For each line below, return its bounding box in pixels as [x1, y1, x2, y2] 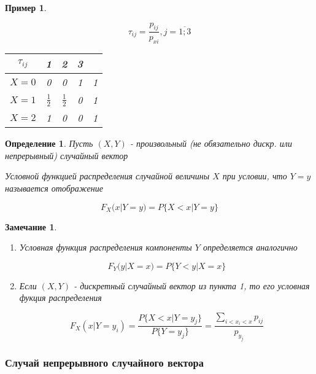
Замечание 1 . [5, 220, 57, 233]
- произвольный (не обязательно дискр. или [129, 137, 292, 150]
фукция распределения [19, 291, 102, 304]
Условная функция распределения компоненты [19, 241, 192, 254]
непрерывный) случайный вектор [5, 149, 128, 162]
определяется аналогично [202, 241, 298, 254]
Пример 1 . [5, 1, 47, 14]
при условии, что [222, 169, 287, 182]
